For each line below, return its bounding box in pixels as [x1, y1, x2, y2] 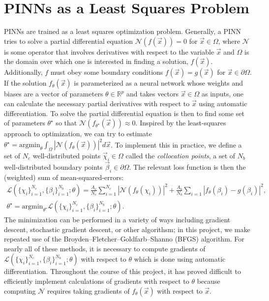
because [197, 275, 220, 286]
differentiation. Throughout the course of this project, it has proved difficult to [4, 266, 241, 276]
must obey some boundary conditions [50, 67, 163, 77]
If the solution [4, 78, 47, 88]
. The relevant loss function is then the [129, 162, 246, 172]
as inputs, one [202, 89, 243, 99]
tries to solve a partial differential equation [4, 35, 133, 46]
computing [4, 285, 36, 296]
